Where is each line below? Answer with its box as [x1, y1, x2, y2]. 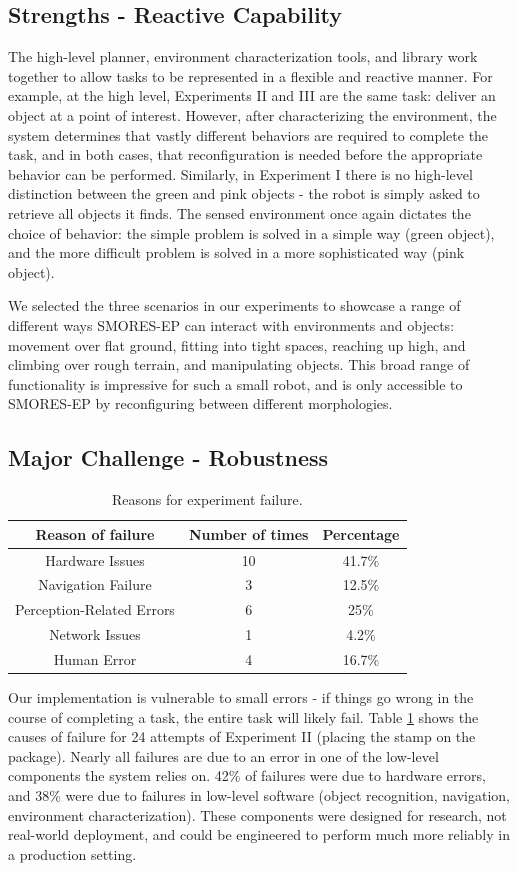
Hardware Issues [45, 549, 145, 570]
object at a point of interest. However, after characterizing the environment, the [8, 104, 497, 125]
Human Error [53, 648, 137, 669]
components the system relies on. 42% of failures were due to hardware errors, [8, 765, 486, 786]
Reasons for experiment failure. [111, 489, 303, 510]
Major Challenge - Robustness [8, 442, 329, 473]
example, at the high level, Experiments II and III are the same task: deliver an [8, 85, 496, 106]
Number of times [188, 523, 309, 544]
